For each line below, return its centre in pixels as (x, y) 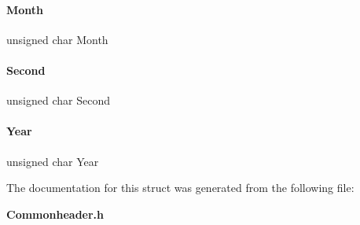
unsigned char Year (53, 161)
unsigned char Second (58, 100)
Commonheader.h (55, 214)
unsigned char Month (57, 39)
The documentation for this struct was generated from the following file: (180, 188)
